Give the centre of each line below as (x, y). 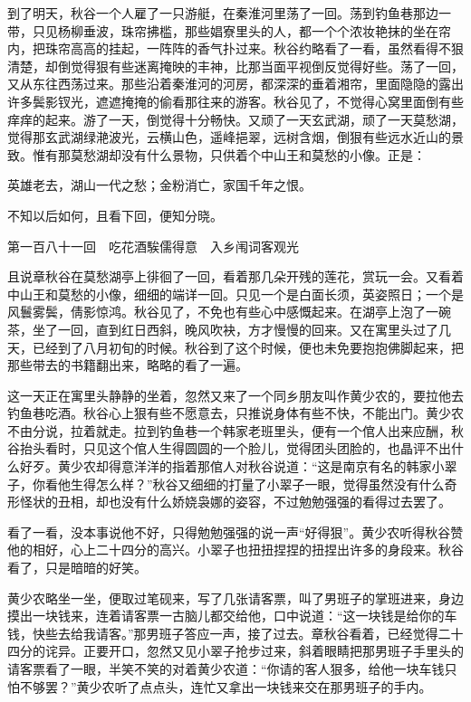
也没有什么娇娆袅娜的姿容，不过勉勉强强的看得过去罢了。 (279, 502)
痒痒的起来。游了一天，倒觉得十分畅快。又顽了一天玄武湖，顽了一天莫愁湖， (235, 119)
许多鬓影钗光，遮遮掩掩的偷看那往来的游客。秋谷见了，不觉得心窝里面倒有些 (235, 101)
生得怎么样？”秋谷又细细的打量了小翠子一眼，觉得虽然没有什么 (257, 484)
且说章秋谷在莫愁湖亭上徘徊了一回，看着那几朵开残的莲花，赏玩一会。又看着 (235, 276)
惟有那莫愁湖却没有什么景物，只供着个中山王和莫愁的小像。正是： (229, 154)
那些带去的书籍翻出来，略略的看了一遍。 (128, 365)
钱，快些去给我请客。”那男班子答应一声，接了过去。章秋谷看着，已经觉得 (223, 633)
